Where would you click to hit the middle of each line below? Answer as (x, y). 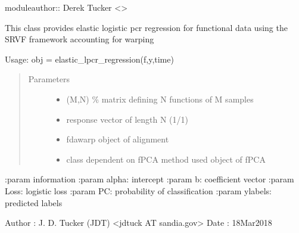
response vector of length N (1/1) (127, 119)
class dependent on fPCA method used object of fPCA (166, 159)
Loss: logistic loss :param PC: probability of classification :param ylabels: (138, 190)
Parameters (49, 79)
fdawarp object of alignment (118, 139)
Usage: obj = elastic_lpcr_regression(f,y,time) (89, 59)
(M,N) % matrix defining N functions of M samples (160, 99)
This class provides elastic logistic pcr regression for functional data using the (146, 27)
